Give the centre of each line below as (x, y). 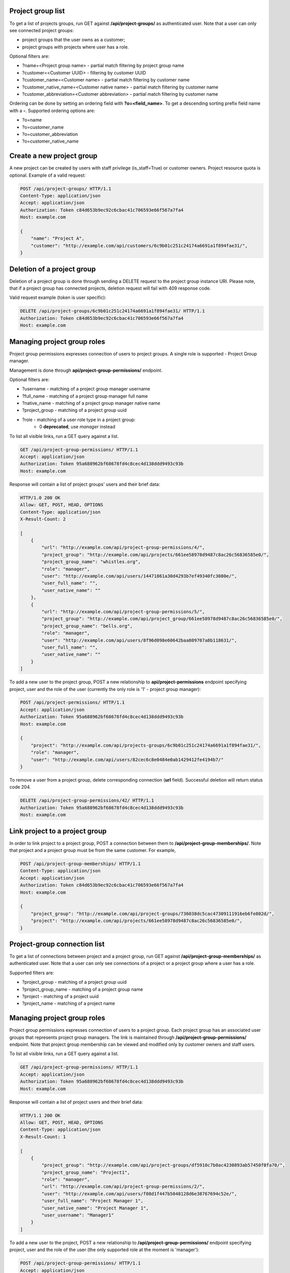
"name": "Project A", (58, 239)
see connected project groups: (42, 30)
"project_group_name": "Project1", (86, 1172)
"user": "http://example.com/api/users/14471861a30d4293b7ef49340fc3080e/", (139, 576)
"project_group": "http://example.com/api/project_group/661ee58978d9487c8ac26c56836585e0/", (162, 619)
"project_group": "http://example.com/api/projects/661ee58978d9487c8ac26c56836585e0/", (155, 555)
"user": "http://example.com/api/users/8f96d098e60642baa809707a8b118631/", (139, 640)
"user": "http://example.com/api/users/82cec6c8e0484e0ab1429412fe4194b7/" (127, 759)
